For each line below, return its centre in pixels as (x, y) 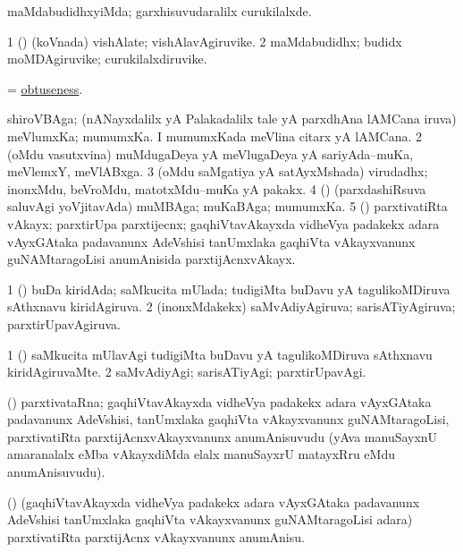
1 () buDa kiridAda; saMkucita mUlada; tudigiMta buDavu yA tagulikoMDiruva (229, 289)
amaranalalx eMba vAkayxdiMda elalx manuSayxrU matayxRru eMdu (201, 454)
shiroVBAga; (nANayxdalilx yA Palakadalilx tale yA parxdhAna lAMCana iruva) (232, 119)
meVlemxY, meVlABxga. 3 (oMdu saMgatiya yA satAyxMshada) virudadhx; (218, 171)
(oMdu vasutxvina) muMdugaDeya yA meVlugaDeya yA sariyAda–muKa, (210, 153)
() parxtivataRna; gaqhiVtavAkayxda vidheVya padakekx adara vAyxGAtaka (219, 401)
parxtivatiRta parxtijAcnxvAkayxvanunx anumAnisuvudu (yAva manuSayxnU (223, 436)
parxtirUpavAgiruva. (64, 323)
